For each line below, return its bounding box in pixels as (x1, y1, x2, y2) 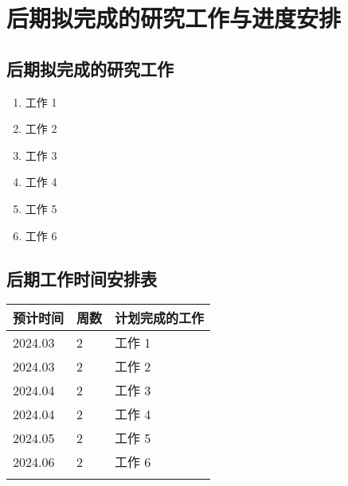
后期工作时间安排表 (6, 266, 157, 290)
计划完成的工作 (115, 309, 205, 328)
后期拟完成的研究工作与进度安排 (6, 2, 342, 34)
